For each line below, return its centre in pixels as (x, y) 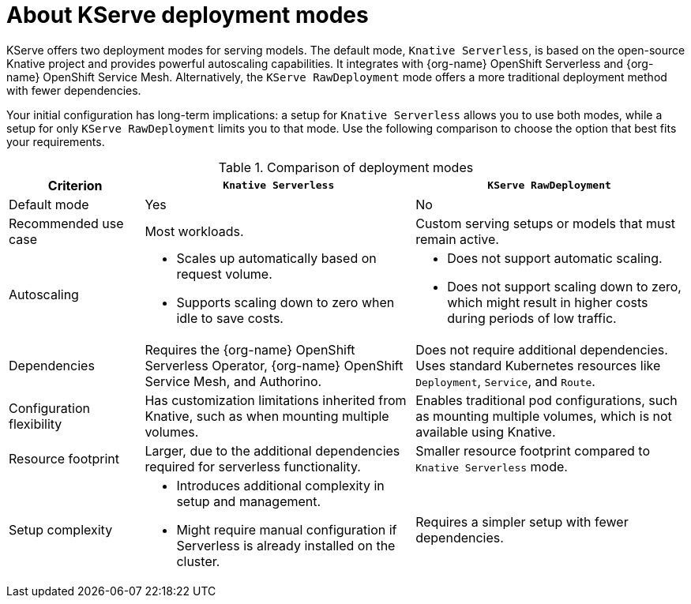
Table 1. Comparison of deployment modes (346, 167)
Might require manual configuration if (287, 529)
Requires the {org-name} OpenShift (250, 349)
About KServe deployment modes (188, 15)
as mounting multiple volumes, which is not (544, 416)
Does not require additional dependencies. (542, 349)
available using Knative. (486, 431)
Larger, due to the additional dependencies (272, 450)
